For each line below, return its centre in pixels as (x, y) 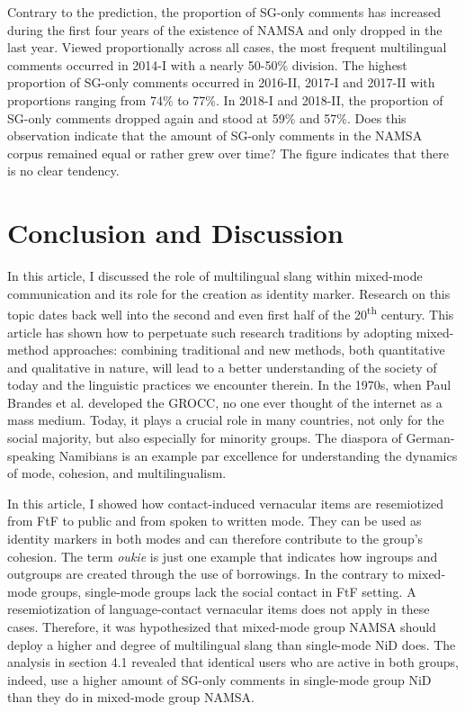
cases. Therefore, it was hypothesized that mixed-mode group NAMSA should (222, 626)
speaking (31, 455)
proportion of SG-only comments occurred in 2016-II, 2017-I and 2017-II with (221, 82)
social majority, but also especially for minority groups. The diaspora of (205, 438)
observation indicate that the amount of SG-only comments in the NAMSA (215, 135)
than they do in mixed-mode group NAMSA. (131, 697)
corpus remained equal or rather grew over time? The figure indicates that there (228, 153)
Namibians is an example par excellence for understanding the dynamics (258, 455)
